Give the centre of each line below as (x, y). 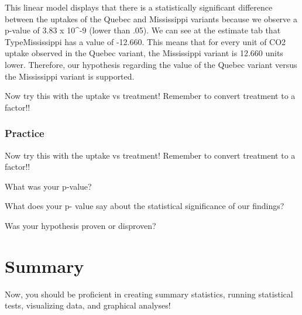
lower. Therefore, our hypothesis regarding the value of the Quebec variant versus (151, 64)
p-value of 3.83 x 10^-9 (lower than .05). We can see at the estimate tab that (143, 30)
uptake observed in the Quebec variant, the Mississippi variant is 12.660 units (144, 53)
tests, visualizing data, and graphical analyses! (88, 305)
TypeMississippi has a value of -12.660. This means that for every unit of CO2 (145, 41)
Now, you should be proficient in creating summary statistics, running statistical (149, 294)
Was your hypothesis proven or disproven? (80, 225)
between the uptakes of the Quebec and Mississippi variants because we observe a (151, 18)
